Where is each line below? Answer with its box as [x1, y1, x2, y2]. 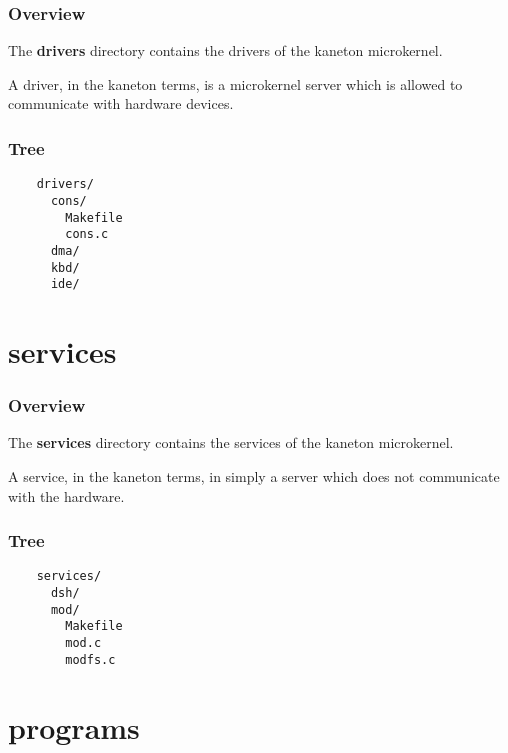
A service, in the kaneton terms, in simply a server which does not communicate [8, 466, 500, 486]
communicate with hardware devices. [8, 93, 234, 114]
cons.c [65, 227, 109, 242]
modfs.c [65, 652, 116, 667]
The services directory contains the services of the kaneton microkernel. [8, 432, 454, 453]
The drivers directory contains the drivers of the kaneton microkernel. [8, 40, 443, 61]
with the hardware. [8, 485, 125, 506]
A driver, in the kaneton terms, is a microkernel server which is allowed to [8, 73, 463, 94]
